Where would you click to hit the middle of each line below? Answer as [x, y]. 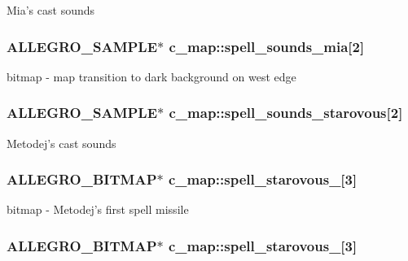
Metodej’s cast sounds [61, 143]
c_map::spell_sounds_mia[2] [267, 46]
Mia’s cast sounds [51, 10]
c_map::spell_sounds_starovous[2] [286, 113]
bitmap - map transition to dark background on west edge [151, 76]
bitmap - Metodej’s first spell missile [98, 209]
